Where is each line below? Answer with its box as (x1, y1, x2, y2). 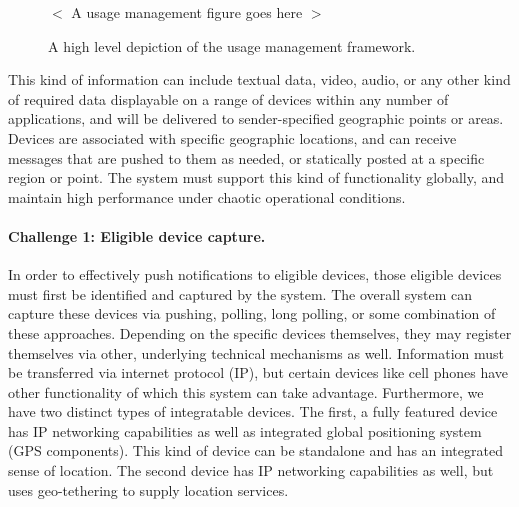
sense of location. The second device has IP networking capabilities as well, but (8, 460, 494, 481)
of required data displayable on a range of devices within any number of (8, 88, 449, 109)
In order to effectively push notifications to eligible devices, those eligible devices (8, 264, 502, 285)
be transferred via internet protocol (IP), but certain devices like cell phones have (8, 362, 508, 383)
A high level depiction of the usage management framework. (48, 35, 416, 56)
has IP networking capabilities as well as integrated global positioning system (8, 420, 482, 441)
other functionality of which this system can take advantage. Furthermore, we (8, 381, 484, 402)
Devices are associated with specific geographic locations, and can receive (8, 127, 457, 148)
